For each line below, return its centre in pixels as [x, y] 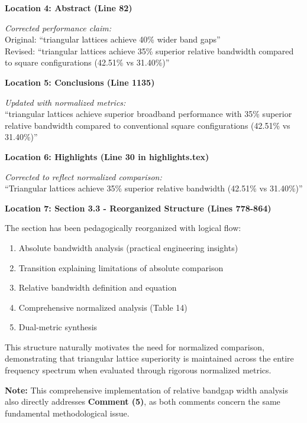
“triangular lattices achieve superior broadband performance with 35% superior [148, 114]
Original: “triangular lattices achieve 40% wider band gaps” [113, 39]
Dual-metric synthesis [58, 327]
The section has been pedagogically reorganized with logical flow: [123, 228]
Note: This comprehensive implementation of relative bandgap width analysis [146, 390]
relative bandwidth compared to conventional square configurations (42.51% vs [148, 125]
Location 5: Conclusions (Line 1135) [80, 82]
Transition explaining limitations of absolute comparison [121, 267]
